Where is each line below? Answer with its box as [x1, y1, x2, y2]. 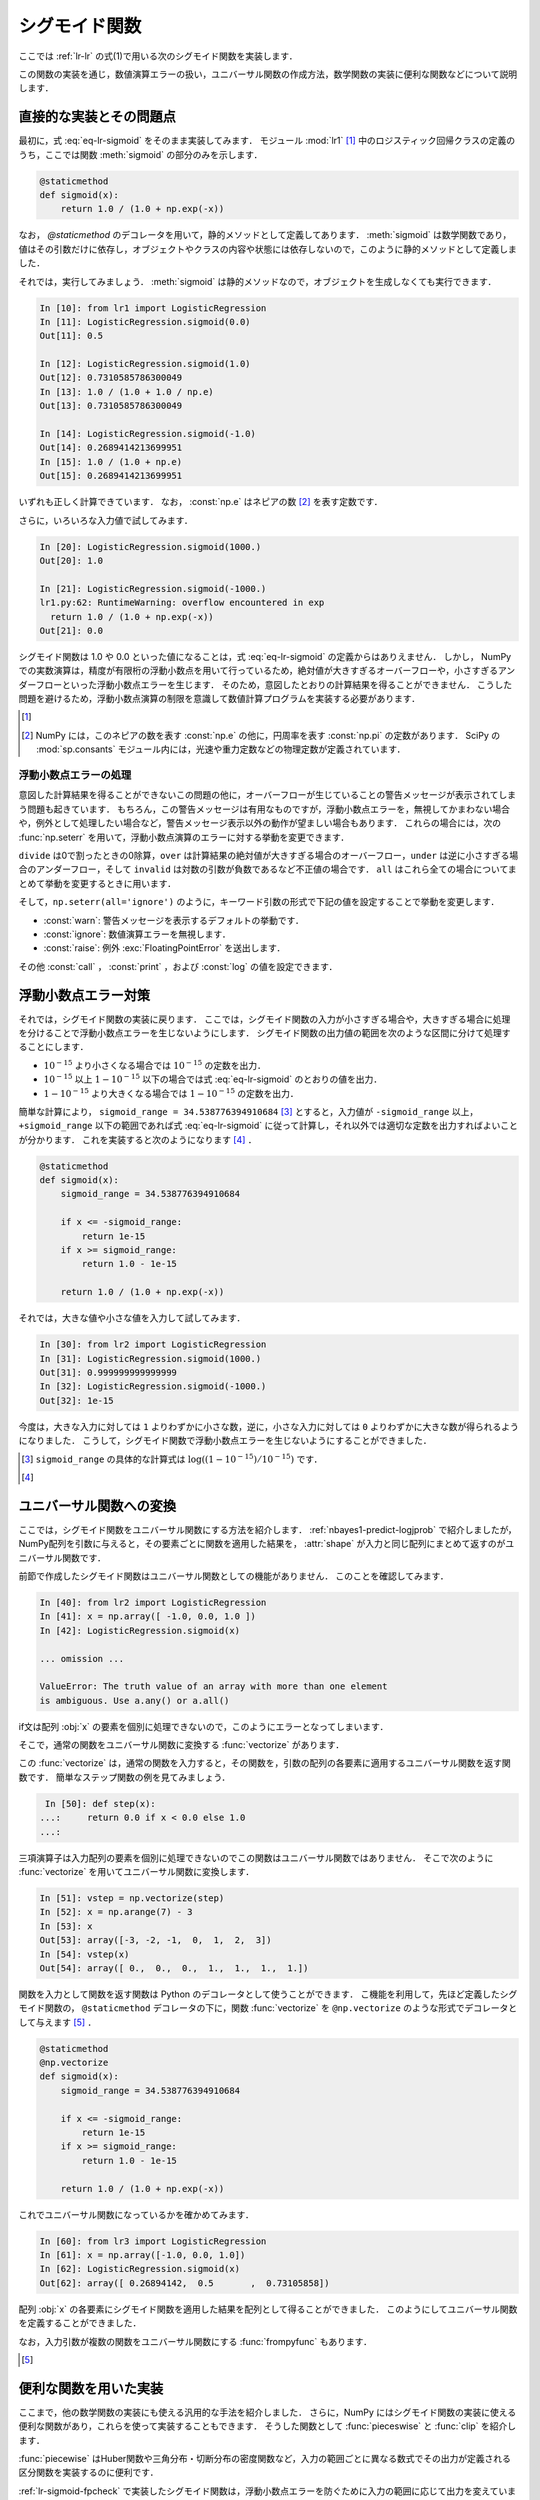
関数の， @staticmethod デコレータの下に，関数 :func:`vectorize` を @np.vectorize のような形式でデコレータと [44, 2002, 518, 2014]
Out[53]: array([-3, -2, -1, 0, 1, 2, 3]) [39, 1935, 272, 1946]
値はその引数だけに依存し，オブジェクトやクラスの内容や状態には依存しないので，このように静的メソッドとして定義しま [18, 243, 517, 255]
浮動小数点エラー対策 [18, 986, 150, 1004]
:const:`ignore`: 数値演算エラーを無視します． [43, 928, 231, 940]
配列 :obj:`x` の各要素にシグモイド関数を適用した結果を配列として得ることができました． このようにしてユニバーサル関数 [18, 2303, 518, 2315]
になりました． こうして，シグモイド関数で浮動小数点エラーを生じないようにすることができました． [18, 1435, 432, 1447]
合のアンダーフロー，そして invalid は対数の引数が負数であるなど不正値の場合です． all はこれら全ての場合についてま [18, 863, 517, 875]
